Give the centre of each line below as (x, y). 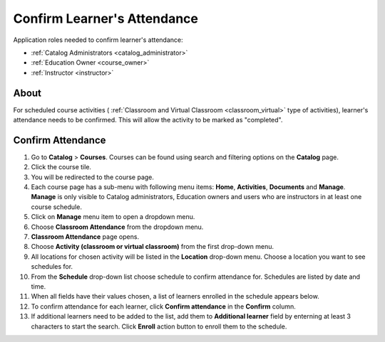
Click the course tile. (61, 167)
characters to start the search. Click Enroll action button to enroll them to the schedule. (159, 326)
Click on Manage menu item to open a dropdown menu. (113, 217)
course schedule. (56, 207)
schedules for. (52, 267)
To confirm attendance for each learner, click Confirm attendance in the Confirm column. (163, 306)
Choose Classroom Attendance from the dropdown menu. (117, 227)
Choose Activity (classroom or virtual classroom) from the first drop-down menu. (153, 247)
